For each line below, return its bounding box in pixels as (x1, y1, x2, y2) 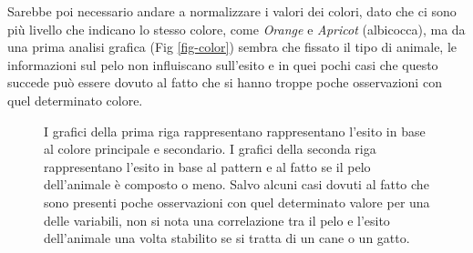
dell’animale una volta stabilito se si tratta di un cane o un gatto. (44, 228, 410, 248)
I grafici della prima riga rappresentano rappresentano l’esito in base (44, 121, 426, 140)
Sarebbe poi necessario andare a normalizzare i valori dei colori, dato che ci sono (7, 2, 457, 20)
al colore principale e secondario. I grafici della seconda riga (44, 139, 376, 158)
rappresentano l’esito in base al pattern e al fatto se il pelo (44, 157, 371, 176)
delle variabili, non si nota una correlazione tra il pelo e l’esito (44, 210, 390, 229)
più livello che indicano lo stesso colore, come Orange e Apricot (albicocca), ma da (7, 19, 466, 38)
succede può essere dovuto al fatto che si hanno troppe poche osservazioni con (7, 73, 442, 92)
